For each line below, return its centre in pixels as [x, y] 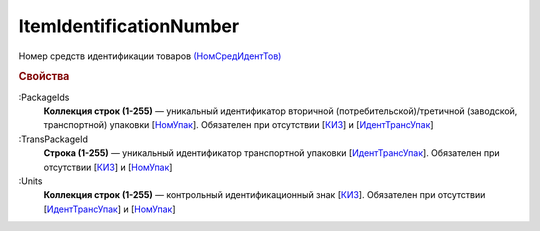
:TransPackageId [53, 139]
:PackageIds [44, 97]
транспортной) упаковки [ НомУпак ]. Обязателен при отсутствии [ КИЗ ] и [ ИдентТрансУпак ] [238, 125]
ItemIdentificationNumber [129, 26]
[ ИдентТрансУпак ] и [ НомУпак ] [109, 209]
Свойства [44, 77]
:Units [30, 181]
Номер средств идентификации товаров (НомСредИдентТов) [150, 56]
